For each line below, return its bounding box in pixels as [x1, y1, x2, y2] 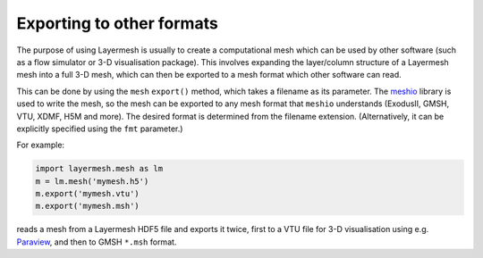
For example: [16, 139, 65, 151]
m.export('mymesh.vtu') [35, 188, 140, 199]
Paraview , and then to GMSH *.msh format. [16, 237, 177, 247]
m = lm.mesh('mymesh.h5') [35, 176, 149, 187]
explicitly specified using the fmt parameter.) [16, 123, 183, 134]
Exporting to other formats [16, 13, 218, 33]
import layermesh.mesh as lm [35, 163, 164, 174]
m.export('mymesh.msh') [35, 201, 140, 212]
